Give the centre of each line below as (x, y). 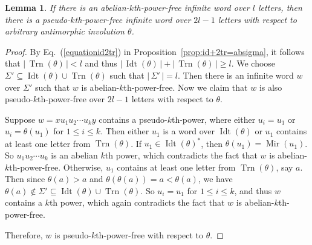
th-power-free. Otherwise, (56, 167)
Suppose (20, 119)
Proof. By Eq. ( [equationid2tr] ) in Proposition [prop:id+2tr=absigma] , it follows (155, 51)
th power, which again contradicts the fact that (137, 202)
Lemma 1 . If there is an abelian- (67, 7)
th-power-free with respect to (150, 234)
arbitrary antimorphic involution (65, 31)
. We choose (253, 63)
